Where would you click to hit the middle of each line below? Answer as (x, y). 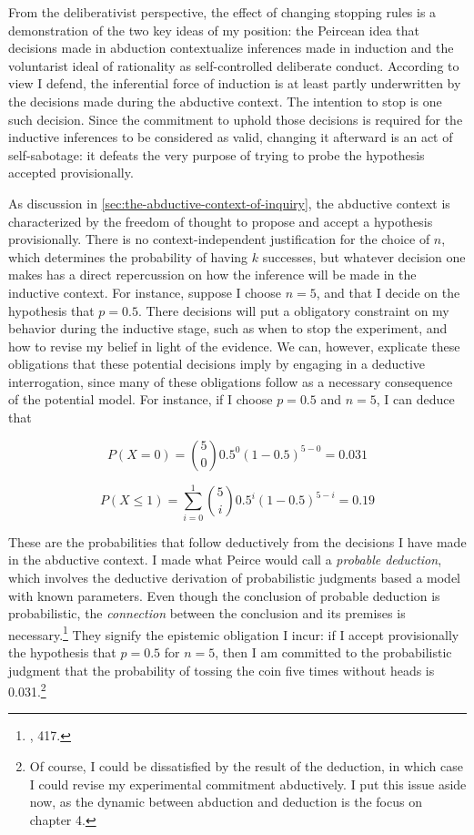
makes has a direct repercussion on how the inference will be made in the (212, 275)
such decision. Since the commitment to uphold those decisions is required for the (236, 119)
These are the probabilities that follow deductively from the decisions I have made (237, 541)
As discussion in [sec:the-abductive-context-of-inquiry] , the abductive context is (229, 203)
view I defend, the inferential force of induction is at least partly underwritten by (235, 83)
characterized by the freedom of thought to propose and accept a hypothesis (221, 221)
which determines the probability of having (128, 256)
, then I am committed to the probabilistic (333, 652)
